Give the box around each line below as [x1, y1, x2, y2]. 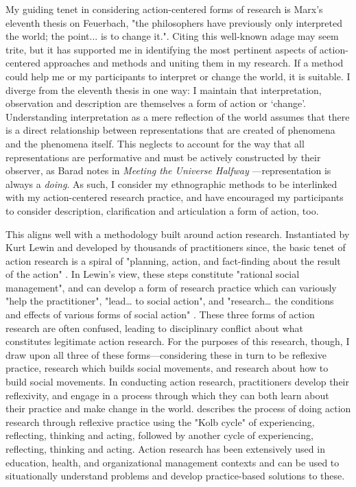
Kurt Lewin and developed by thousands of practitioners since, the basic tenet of [5, 240, 346, 254]
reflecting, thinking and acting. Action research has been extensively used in [5, 442, 325, 455]
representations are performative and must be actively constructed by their [5, 150, 321, 164]
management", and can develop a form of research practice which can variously [5, 280, 337, 294]
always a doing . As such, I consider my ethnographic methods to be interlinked [5, 176, 337, 191]
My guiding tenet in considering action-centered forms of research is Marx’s [5, 2, 323, 16]
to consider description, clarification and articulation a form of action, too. [5, 203, 319, 217]
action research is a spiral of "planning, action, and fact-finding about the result [5, 253, 341, 268]
